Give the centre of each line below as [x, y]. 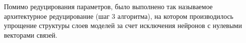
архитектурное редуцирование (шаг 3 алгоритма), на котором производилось [119, 16]
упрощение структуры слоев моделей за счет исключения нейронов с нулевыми [123, 25]
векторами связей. [31, 35]
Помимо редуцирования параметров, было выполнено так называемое [109, 6]
